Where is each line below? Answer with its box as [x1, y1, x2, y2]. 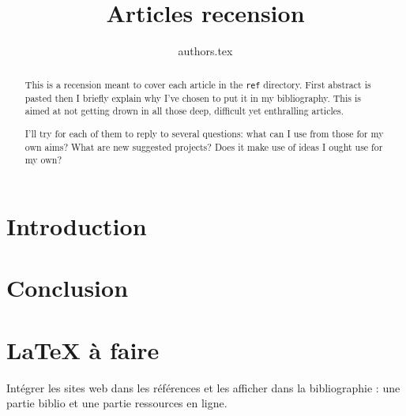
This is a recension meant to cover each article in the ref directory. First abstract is [24, 77, 371, 91]
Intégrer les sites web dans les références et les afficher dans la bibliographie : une [6, 379, 400, 395]
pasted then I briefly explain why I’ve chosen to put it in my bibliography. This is [24, 91, 361, 104]
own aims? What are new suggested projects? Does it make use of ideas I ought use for [24, 140, 383, 153]
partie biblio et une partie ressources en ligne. [6, 395, 227, 411]
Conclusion [6, 272, 129, 304]
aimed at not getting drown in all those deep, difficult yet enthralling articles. [24, 104, 344, 118]
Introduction [6, 209, 147, 242]
